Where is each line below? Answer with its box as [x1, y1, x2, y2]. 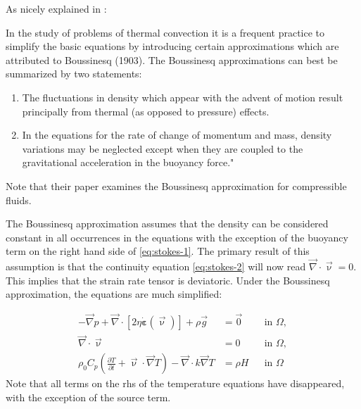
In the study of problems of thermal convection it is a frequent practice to [6, 25, 325, 39]
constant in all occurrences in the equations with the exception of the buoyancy [6, 229, 348, 244]
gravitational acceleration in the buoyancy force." [22, 155, 234, 170]
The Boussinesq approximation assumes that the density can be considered [6, 216, 329, 231]
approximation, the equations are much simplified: [6, 287, 222, 301]
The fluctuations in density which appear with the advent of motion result [22, 89, 343, 104]
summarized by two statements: [6, 66, 142, 81]
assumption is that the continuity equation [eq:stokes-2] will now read [6, 259, 306, 274]
